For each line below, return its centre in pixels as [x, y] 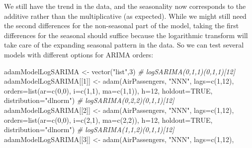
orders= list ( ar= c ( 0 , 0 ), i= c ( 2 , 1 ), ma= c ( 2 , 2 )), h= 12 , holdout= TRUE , [108, 120]
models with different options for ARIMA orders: [79, 54]
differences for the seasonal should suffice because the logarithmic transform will [126, 35]
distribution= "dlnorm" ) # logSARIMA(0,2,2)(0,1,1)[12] [89, 100]
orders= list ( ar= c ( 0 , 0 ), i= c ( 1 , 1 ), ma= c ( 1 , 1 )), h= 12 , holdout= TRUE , [108, 90]
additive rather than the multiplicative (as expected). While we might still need [125, 16]
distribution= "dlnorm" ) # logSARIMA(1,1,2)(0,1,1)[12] [89, 129]
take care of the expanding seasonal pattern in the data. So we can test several [124, 45]
